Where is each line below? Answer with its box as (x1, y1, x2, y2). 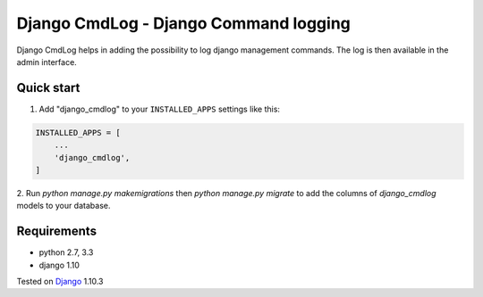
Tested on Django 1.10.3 (16, 276, 104, 287)
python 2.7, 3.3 (38, 247, 94, 258)
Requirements (16, 224, 97, 239)
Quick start (16, 80, 80, 95)
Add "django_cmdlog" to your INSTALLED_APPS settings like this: (38, 103, 281, 114)
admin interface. (16, 56, 78, 67)
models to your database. (16, 201, 111, 211)
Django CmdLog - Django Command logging (16, 13, 351, 33)
